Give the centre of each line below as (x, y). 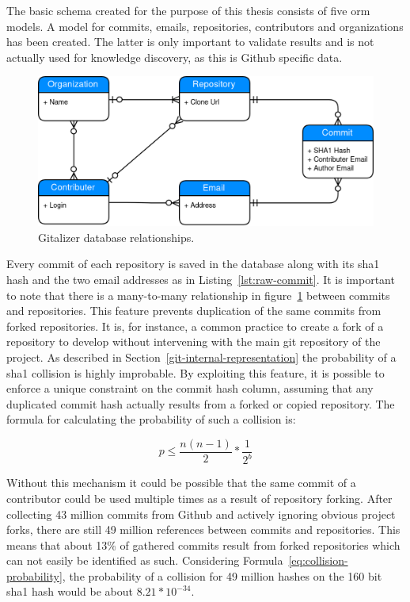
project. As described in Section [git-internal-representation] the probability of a (201, 357)
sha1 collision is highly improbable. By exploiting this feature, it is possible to (196, 372)
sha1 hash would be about (70, 591)
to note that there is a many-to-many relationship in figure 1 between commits (198, 295)
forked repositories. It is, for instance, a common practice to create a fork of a (195, 326)
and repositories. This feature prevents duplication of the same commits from (194, 311)
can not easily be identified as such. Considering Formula (145, 560)
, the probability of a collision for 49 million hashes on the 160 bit (222, 575)
